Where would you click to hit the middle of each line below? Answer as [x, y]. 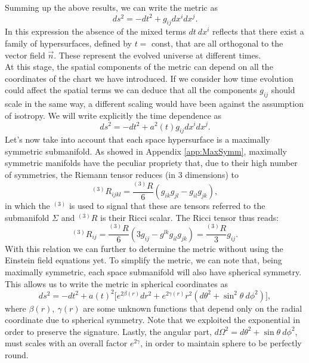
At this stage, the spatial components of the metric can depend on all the [139, 67]
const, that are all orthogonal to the [217, 43]
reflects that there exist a [258, 31]
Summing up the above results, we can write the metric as [111, 7]
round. [17, 355]
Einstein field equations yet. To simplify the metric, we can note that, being [143, 260]
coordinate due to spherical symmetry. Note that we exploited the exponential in [152, 320]
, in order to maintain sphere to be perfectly [221, 343]
